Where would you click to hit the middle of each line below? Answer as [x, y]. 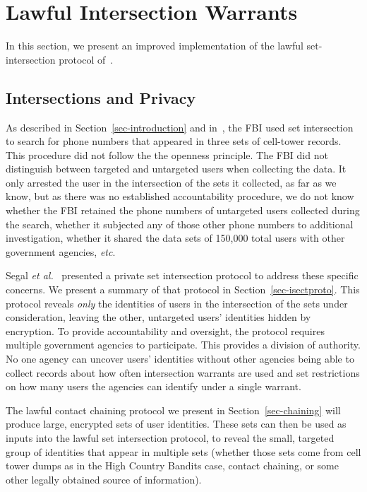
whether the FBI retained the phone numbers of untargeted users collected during [183, 210]
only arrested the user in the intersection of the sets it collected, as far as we [171, 182]
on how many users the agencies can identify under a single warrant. [154, 386]
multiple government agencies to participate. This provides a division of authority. [183, 345]
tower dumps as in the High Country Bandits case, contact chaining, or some [172, 465]
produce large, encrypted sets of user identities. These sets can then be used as [176, 424]
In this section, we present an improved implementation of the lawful [155, 46]
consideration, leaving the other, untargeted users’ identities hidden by [158, 317]
